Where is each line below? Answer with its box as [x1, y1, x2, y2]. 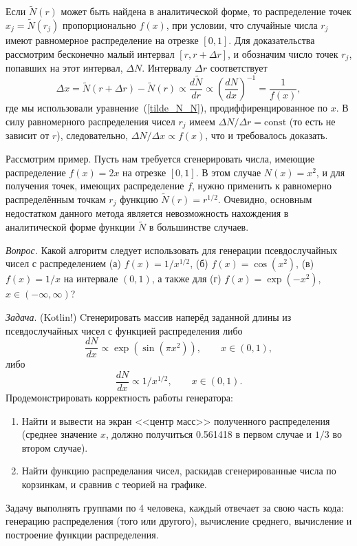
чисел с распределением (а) [6, 256, 121, 271]
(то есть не [289, 114, 336, 128]
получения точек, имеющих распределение [6, 178, 184, 193]
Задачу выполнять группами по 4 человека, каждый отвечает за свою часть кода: [6, 500, 344, 514]
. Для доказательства [228, 33, 315, 48]
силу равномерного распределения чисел [6, 114, 175, 128]
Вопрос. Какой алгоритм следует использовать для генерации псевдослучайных [6, 242, 338, 257]
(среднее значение [21, 427, 98, 441]
